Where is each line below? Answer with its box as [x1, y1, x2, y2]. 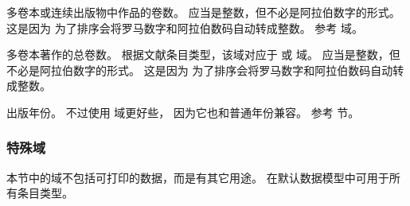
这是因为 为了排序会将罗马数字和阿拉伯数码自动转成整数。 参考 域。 [6, 19, 363, 36]
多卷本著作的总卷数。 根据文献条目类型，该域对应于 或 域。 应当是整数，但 [6, 46, 400, 63]
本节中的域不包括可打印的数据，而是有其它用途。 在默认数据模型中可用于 [6, 169, 389, 185]
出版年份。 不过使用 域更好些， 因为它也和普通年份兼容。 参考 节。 [6, 103, 360, 120]
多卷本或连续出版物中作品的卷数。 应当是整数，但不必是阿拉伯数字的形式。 [6, 4, 400, 20]
